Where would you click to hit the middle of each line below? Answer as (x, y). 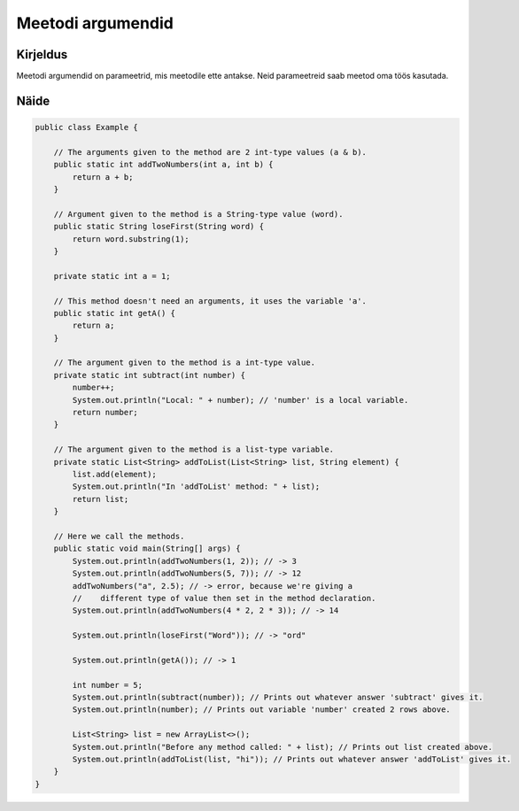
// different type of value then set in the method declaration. (224, 598)
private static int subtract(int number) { (149, 375)
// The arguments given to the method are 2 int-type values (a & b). (210, 152)
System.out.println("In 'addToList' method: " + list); (196, 487)
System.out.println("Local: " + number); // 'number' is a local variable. (240, 400)
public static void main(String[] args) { (147, 548)
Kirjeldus (42, 54)
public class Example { (87, 127)
